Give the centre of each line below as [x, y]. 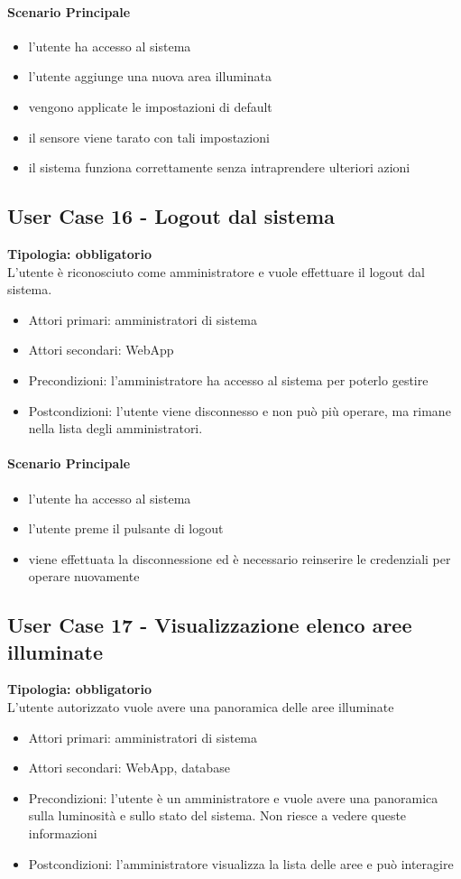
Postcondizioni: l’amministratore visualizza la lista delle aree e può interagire [241, 863]
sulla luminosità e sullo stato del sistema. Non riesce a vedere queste [217, 815]
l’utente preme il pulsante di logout [126, 528]
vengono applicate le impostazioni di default [150, 106]
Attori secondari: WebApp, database [129, 768]
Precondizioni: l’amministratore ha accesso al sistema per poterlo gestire [228, 379]
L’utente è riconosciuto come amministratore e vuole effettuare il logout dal [216, 271]
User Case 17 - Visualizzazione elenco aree [210, 625]
